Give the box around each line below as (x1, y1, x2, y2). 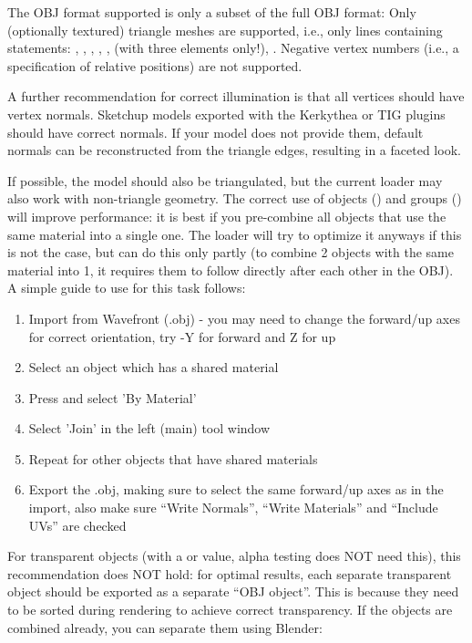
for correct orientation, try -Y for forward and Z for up (28, 327, 336, 346)
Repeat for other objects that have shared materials (28, 449, 318, 468)
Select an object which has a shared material (28, 358, 279, 377)
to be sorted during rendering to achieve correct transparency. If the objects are (7, 600, 453, 619)
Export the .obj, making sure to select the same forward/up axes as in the (28, 480, 444, 499)
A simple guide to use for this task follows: (7, 278, 246, 297)
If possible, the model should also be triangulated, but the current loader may (7, 171, 443, 190)
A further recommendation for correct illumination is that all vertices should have (7, 87, 465, 106)
